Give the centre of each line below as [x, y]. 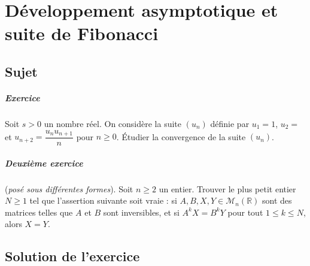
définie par [230, 123]
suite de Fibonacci [82, 33]
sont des [277, 200]
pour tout [245, 212]
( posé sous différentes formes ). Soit [69, 188]
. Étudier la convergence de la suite [181, 136]
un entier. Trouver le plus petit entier [227, 188]
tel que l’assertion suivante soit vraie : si [103, 200]
